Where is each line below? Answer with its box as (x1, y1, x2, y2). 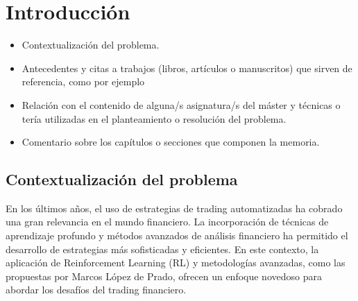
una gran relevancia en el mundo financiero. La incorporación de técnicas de (6, 214, 329, 229)
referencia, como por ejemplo (22, 74, 145, 89)
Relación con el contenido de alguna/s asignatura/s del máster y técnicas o (22, 97, 341, 112)
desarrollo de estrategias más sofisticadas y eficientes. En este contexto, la (6, 241, 319, 256)
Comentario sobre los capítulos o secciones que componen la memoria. (22, 135, 320, 149)
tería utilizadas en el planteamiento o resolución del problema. (22, 111, 287, 126)
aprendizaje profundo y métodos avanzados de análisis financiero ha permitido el (6, 228, 348, 243)
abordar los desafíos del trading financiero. (6, 282, 187, 297)
